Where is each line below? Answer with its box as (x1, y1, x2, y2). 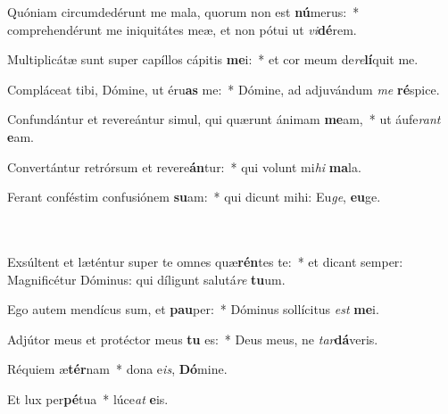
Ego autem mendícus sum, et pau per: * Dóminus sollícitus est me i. (7, 300, 379, 319)
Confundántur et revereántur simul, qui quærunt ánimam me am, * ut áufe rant (7, 110, 441, 128)
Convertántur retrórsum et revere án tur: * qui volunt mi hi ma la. (7, 157, 361, 176)
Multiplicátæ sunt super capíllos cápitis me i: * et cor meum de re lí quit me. (7, 50, 419, 69)
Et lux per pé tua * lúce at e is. (7, 389, 169, 408)
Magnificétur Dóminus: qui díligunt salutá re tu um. (7, 269, 286, 288)
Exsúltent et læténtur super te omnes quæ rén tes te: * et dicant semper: (7, 252, 403, 270)
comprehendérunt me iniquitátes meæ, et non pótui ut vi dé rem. (7, 20, 357, 38)
